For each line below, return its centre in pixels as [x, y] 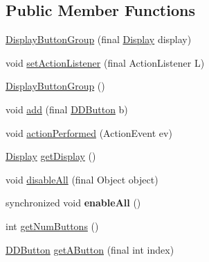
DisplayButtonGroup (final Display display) [99, 39]
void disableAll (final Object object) [82, 179]
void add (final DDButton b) [67, 109]
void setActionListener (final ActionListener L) [105, 62]
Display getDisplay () [51, 156]
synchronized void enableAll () [73, 203]
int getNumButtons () [52, 226]
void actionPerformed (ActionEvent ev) [89, 132]
